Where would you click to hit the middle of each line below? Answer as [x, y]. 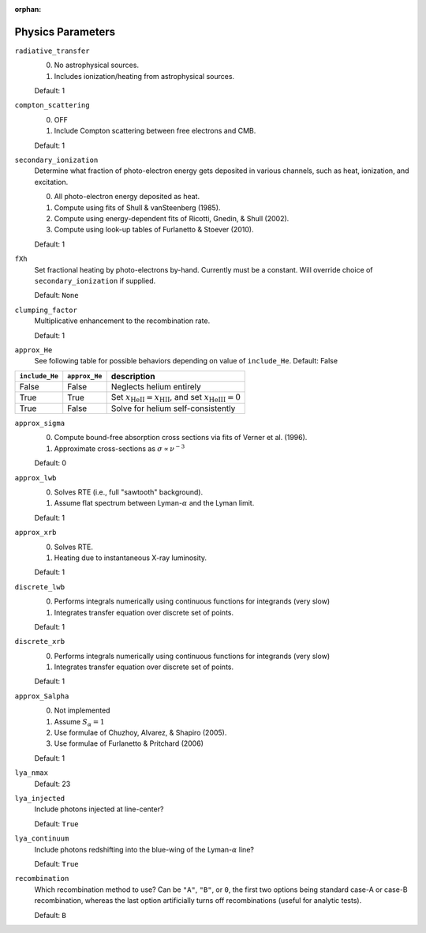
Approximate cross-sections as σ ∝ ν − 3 [120, 448]
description [133, 376]
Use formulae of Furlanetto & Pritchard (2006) [129, 743]
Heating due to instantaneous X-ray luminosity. [130, 558]
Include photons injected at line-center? [99, 809]
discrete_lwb [40, 587]
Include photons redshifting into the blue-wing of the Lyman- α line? [144, 849]
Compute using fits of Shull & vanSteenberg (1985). [137, 207]
